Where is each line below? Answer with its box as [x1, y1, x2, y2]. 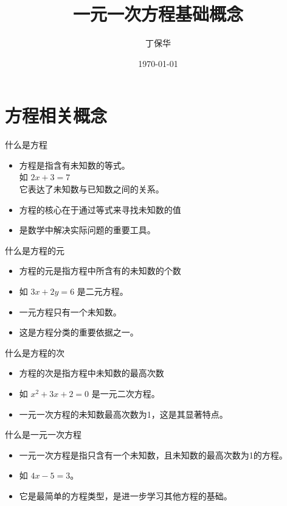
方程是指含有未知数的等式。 [19, 158, 130, 171]
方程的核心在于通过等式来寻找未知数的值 [19, 203, 181, 216]
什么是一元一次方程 [5, 428, 81, 441]
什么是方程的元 [5, 244, 64, 256]
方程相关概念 [5, 103, 108, 128]
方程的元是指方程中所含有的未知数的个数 [19, 264, 181, 277]
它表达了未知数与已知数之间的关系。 [19, 183, 164, 195]
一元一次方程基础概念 [72, 1, 243, 26]
